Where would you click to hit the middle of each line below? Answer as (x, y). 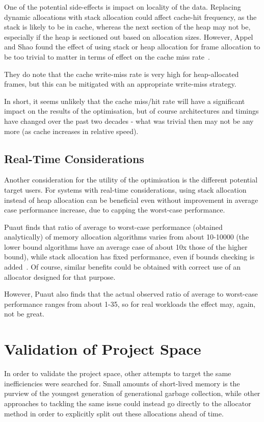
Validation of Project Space (103, 349)
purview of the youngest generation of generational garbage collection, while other (132, 393)
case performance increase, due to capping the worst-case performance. (115, 210)
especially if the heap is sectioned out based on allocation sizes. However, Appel (129, 36)
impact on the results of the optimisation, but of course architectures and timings (131, 111)
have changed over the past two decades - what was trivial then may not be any (129, 121)
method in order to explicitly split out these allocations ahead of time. (114, 413)
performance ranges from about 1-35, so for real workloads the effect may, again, (130, 304)
